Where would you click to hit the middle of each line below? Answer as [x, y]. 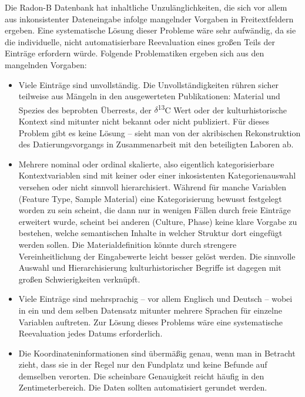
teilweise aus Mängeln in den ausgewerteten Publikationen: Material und [149, 96]
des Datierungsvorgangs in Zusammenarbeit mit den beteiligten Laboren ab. [156, 144]
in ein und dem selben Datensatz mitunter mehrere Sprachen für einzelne [150, 310]
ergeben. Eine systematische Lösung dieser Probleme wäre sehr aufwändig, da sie [150, 30]
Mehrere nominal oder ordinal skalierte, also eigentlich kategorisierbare [146, 164]
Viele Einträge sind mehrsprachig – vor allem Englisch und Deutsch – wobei [155, 299]
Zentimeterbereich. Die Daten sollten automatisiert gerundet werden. [143, 387]
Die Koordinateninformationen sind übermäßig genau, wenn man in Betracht [157, 353]
